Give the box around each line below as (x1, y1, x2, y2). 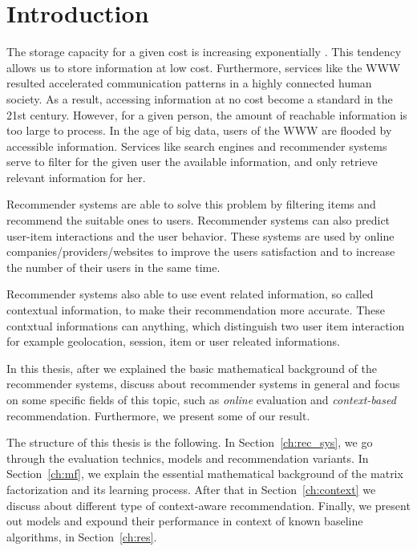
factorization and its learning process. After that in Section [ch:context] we (6, 480, 376, 497)
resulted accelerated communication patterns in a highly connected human (6, 75, 372, 91)
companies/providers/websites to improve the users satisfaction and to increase (6, 243, 395, 260)
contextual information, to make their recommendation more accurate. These (6, 302, 385, 318)
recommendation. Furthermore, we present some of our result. (6, 407, 310, 423)
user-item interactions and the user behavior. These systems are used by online (6, 227, 395, 244)
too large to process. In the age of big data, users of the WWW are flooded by (6, 122, 392, 139)
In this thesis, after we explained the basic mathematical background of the (6, 359, 377, 376)
